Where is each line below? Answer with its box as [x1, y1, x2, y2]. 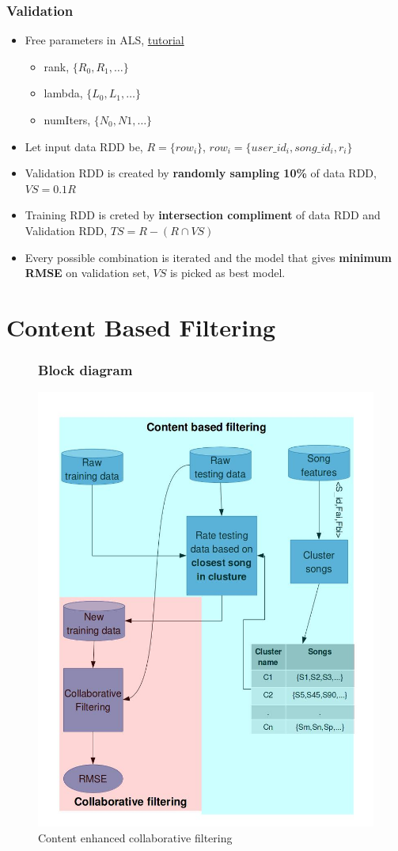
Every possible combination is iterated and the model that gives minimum [25, 249, 392, 265]
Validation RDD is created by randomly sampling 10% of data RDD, [25, 165, 377, 181]
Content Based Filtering [6, 310, 276, 343]
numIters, [44, 112, 91, 127]
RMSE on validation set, [25, 264, 150, 281]
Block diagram [38, 360, 133, 380]
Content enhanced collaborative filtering [38, 829, 233, 845]
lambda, [44, 85, 83, 101]
